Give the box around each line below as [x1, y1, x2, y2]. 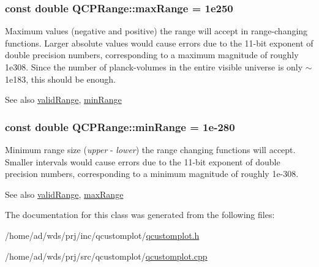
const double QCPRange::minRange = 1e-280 [5, 119, 235, 134]
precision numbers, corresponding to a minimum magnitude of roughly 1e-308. [5, 167, 299, 180]
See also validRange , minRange [5, 93, 122, 106]
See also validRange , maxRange [5, 187, 124, 200]
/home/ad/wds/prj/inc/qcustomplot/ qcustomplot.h [5, 228, 200, 241]
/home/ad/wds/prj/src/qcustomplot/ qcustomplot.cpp [5, 249, 208, 262]
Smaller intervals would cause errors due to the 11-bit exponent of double [5, 155, 280, 168]
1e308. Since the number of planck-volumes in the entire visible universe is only [5, 61, 303, 73]
